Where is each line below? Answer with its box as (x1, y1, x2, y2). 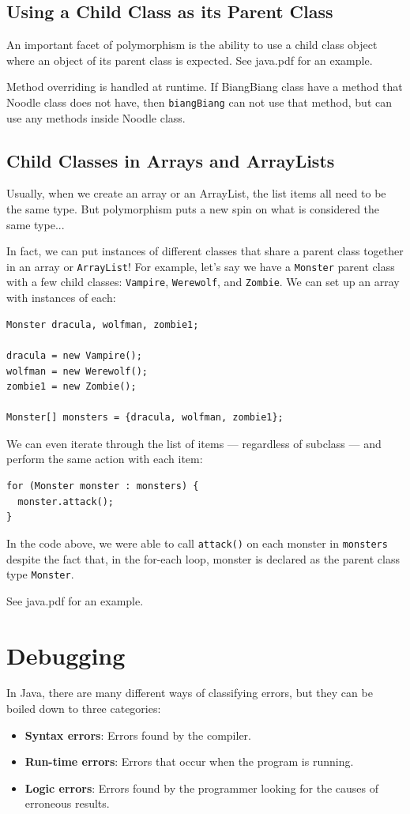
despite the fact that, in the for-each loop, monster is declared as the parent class (6, 550, 400, 567)
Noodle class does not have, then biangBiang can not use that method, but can (6, 93, 392, 110)
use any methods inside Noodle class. (6, 109, 186, 126)
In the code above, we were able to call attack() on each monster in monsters (6, 534, 388, 551)
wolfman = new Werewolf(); (6, 365, 148, 377)
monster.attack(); (17, 496, 115, 507)
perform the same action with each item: (6, 450, 203, 467)
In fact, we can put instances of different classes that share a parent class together (6, 243, 404, 259)
